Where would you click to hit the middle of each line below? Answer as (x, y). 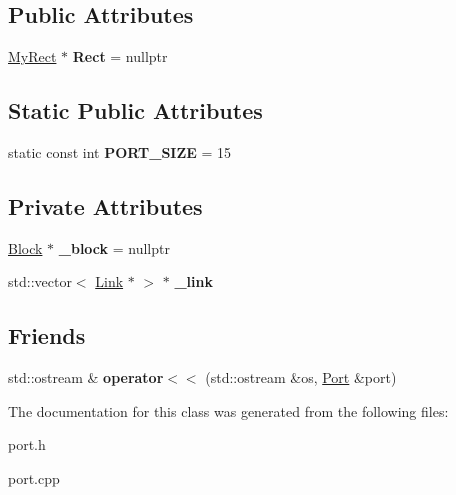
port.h (27, 444)
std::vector (40, 281)
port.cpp (34, 477)
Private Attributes (105, 205)
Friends (47, 335)
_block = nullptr (114, 247)
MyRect (32, 56)
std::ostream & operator (86, 377)
